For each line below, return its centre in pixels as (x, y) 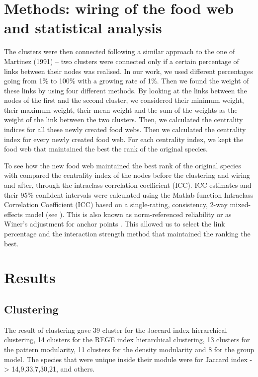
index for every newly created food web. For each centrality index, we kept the (124, 139)
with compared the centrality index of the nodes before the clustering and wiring (127, 175)
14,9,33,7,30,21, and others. (53, 369)
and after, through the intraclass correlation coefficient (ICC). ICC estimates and (128, 185)
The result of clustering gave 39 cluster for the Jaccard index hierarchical (116, 330)
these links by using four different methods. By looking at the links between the (126, 90)
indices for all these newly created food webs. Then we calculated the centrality (125, 129)
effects (13, 214)
